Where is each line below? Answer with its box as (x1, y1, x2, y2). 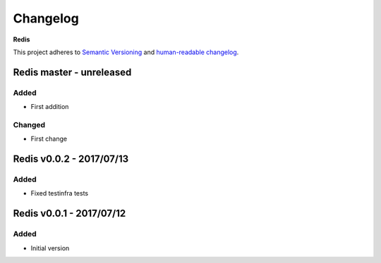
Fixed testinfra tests (30, 189, 88, 198)
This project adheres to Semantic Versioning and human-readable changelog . (13, 48, 239, 56)
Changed (13, 120, 46, 129)
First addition (30, 103, 69, 111)
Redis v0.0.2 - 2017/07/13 (13, 153, 129, 165)
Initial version (30, 243, 70, 252)
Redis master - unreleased (13, 66, 132, 78)
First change (30, 134, 67, 143)
